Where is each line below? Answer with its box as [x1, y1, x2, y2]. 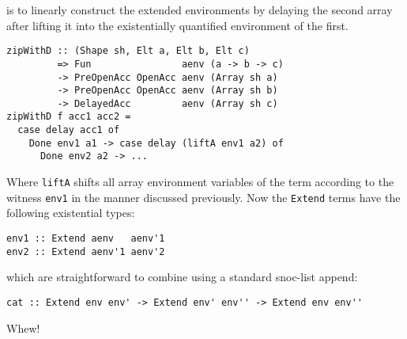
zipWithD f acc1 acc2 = [6, 111, 131, 123]
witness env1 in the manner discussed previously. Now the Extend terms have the [6, 189, 401, 205]
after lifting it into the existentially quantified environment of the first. [6, 17, 349, 33]
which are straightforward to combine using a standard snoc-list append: [6, 269, 358, 285]
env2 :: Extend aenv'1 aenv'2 [6, 246, 165, 257]
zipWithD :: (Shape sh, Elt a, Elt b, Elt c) [6, 45, 250, 57]
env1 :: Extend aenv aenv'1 [6, 233, 165, 244]
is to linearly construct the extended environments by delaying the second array [6, 2, 393, 17]
